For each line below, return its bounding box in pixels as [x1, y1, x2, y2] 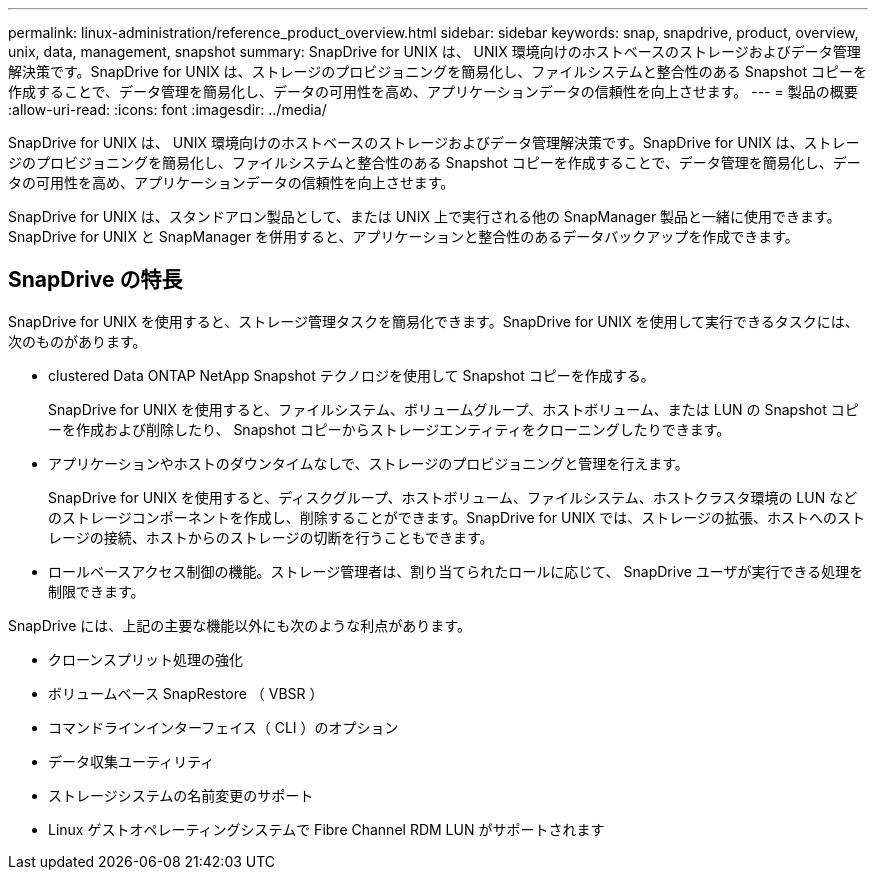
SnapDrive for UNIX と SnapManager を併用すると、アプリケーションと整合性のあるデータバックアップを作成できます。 [8, 228, 799, 245]
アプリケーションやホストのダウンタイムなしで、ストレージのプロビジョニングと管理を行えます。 [48, 454, 689, 472]
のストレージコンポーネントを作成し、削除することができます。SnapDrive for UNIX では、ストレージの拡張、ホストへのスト [48, 508, 865, 526]
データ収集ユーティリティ [48, 752, 215, 770]
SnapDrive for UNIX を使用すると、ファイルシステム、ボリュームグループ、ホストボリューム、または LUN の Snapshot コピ [48, 400, 859, 418]
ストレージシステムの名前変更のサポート [48, 786, 314, 804]
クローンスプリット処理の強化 [48, 650, 244, 668]
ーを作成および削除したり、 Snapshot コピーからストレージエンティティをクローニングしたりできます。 [48, 420, 731, 438]
